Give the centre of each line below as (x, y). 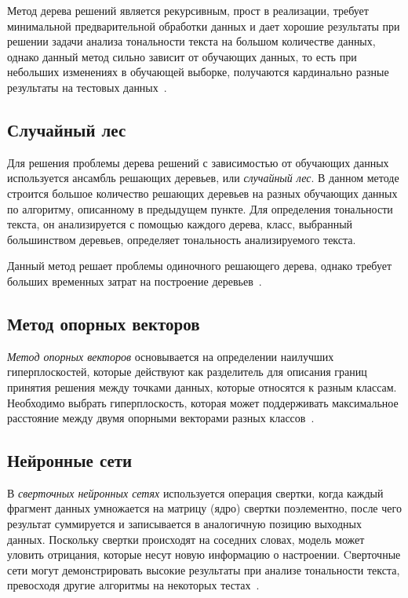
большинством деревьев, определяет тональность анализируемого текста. (182, 239)
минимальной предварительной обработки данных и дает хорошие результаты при (204, 26)
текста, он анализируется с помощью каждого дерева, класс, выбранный (180, 224)
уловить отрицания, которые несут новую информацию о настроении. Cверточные (204, 554)
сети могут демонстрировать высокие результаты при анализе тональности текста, (204, 569)
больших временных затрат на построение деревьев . (135, 281)
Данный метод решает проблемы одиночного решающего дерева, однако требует (200, 266)
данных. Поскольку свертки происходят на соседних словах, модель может (186, 539)
